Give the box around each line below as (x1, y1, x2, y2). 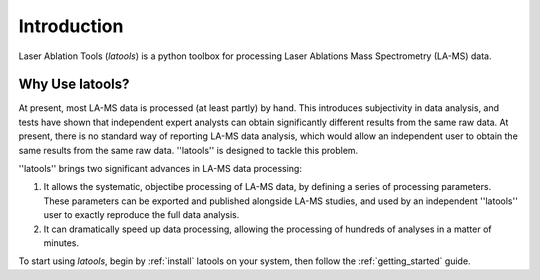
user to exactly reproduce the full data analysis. (43, 209, 240, 221)
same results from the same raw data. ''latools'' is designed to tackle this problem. (18, 144, 359, 156)
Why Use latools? (18, 76, 130, 93)
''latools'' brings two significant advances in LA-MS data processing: (18, 163, 302, 175)
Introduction (18, 15, 124, 37)
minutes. (43, 236, 80, 249)
